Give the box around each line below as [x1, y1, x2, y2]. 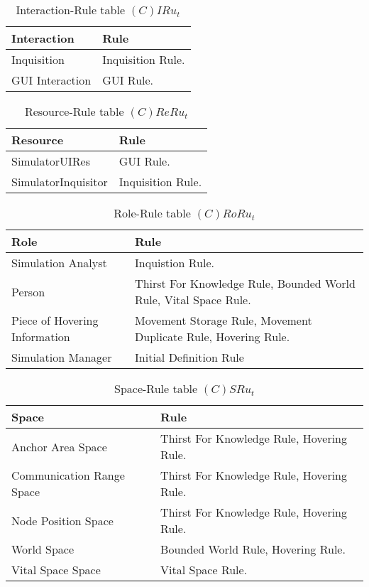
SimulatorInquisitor [11, 173, 108, 190]
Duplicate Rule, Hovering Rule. [135, 328, 290, 345]
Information [11, 328, 70, 345]
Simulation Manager [11, 349, 112, 365]
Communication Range [11, 467, 125, 483]
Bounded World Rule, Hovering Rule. [160, 541, 346, 557]
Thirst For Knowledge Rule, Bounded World [135, 275, 356, 291]
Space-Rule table [114, 380, 198, 397]
